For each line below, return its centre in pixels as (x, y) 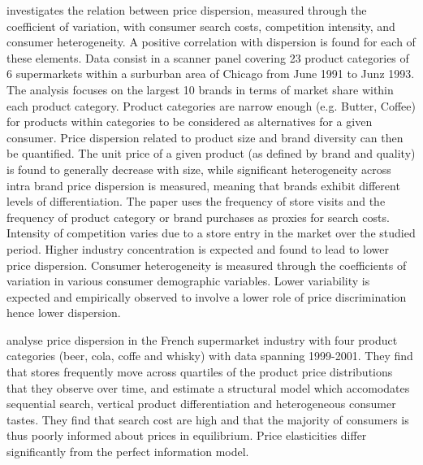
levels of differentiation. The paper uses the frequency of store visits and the (196, 201)
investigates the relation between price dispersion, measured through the (187, 10)
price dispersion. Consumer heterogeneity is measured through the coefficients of (207, 265)
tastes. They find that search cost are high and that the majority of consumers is (208, 419)
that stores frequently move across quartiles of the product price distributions (200, 372)
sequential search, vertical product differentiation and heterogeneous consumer (201, 404)
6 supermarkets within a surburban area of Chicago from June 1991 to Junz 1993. (211, 74)
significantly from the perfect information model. (128, 452)
